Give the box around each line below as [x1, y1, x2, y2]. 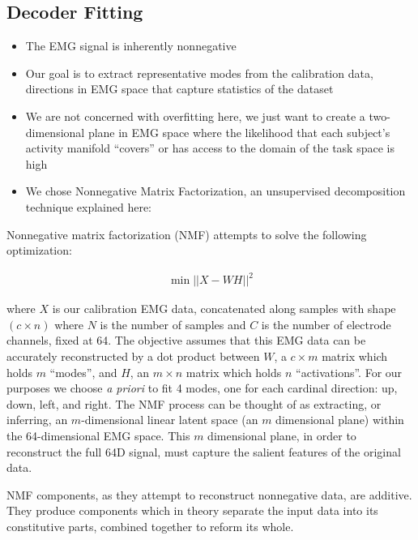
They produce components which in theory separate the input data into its [6, 502, 378, 519]
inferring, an [6, 411, 68, 428]
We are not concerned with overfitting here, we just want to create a [25, 107, 365, 124]
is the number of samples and [100, 315, 246, 332]
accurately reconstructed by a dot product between [6, 348, 260, 365]
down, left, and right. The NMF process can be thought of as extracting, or [6, 395, 382, 412]
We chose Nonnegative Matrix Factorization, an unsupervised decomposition [25, 182, 406, 199]
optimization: [6, 242, 72, 259]
